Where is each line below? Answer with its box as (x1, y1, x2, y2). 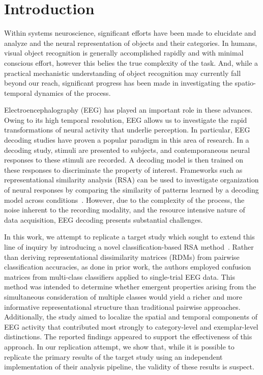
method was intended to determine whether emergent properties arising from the (4, 281, 256, 292)
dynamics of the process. (34, 87, 111, 98)
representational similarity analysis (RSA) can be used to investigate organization (4, 174, 259, 185)
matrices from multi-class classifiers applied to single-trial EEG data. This (4, 271, 235, 282)
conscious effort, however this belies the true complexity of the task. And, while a (4, 57, 258, 68)
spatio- (235, 77, 256, 88)
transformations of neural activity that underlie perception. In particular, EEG (4, 124, 250, 135)
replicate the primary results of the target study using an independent (4, 351, 223, 362)
